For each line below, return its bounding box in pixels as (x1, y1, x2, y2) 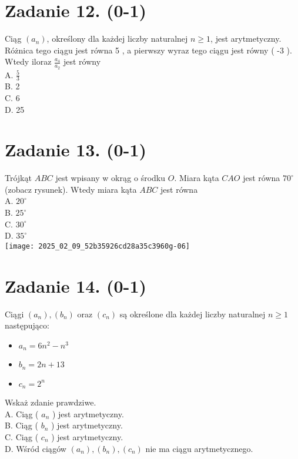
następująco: (5, 319, 49, 331)
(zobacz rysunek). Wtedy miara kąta (5, 183, 137, 195)
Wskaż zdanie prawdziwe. (5, 396, 96, 408)
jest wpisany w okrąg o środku (55, 172, 166, 184)
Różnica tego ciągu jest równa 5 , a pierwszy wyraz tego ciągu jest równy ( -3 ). (5, 43, 292, 56)
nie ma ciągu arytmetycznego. (145, 442, 253, 454)
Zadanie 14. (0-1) (5, 273, 146, 297)
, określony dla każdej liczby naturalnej (46, 32, 188, 45)
